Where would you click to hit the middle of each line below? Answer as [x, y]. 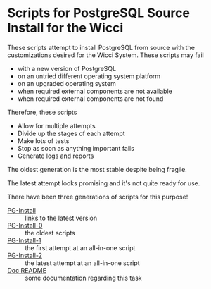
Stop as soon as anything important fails [76, 148]
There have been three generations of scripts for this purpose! [98, 197]
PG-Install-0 [25, 225]
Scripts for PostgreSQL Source [98, 13]
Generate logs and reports [56, 156]
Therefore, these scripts [42, 112]
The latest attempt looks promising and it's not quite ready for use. [104, 183]
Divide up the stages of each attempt [71, 133]
